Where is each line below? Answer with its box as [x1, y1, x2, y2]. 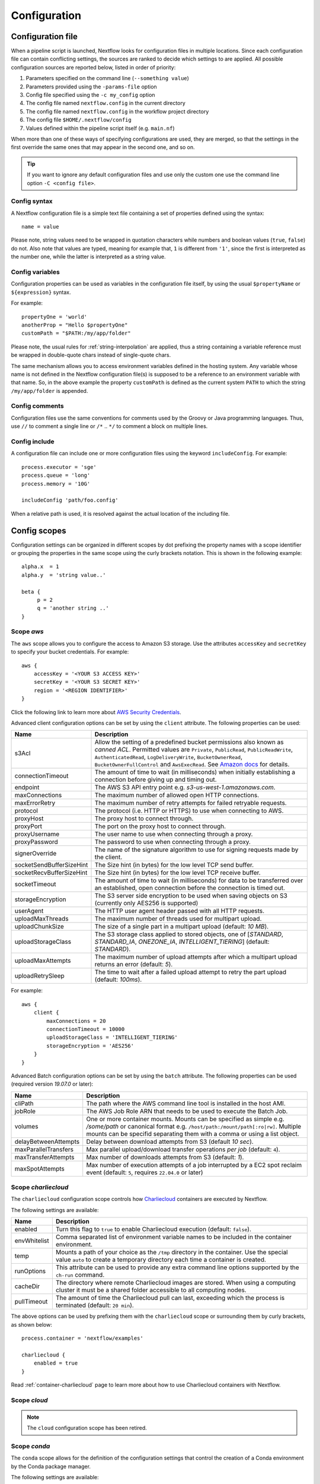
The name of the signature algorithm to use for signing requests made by [94, 846, 299, 854]
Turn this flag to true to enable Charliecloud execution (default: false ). [55, 1225, 252, 1234]
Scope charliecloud [11, 1183, 69, 1191]
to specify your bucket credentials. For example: [11, 648, 129, 655]
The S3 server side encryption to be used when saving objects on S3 [94, 892, 287, 900]
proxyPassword [14, 838, 59, 846]
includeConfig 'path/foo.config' [21, 497, 119, 504]
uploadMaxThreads [14, 915, 69, 923]
